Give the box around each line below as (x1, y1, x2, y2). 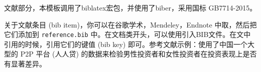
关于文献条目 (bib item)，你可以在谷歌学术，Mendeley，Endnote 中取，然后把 (4, 19, 257, 29)
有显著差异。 (4, 58, 46, 69)
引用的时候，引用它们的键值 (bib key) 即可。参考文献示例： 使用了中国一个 (4, 38, 247, 49)
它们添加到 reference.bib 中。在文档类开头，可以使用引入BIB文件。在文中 (4, 29, 251, 39)
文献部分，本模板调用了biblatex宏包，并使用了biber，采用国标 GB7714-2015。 (4, 2, 257, 12)
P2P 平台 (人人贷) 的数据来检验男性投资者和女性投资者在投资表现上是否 (20, 48, 257, 59)
